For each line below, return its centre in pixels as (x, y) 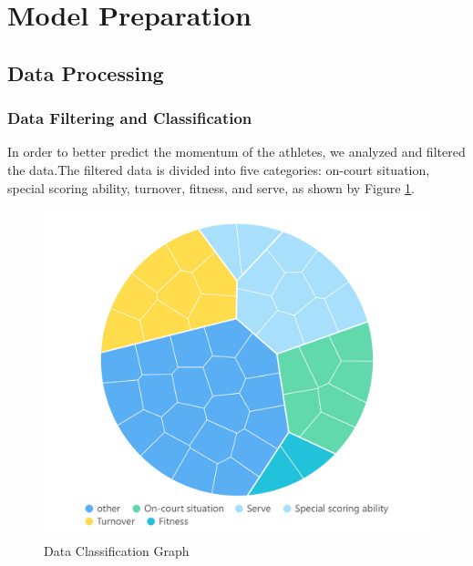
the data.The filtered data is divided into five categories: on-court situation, (219, 169)
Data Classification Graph (117, 550)
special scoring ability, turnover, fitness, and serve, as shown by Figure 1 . (211, 187)
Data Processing (86, 72)
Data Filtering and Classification (130, 118)
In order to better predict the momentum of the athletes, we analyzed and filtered (236, 152)
